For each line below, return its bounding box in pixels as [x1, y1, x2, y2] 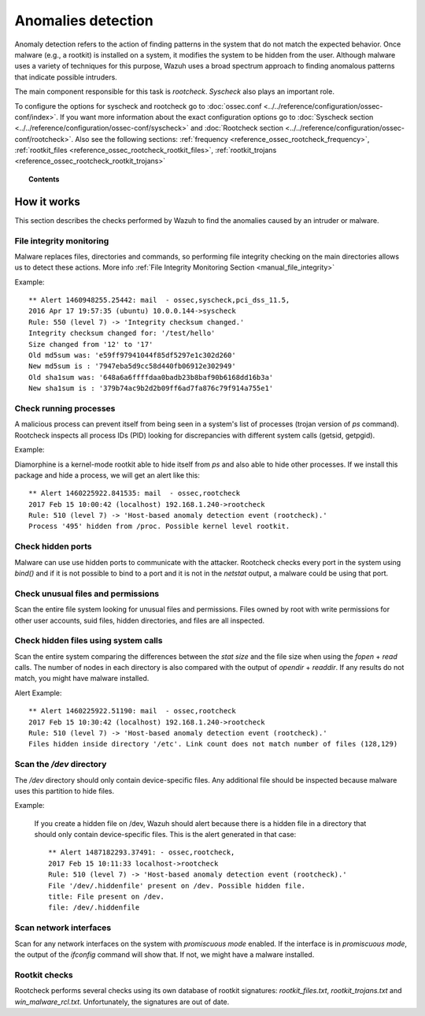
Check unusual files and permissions [14, 588, 160, 599]
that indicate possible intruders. [14, 72, 117, 82]
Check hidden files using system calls [14, 635, 163, 646]
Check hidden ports [14, 541, 92, 552]
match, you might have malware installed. [14, 674, 150, 683]
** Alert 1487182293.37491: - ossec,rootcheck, [48, 848, 235, 857]
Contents [28, 174, 60, 184]
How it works [14, 195, 80, 208]
